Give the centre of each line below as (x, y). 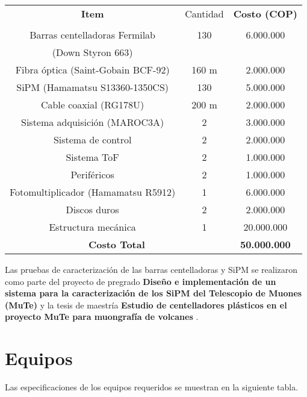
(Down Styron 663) (92, 52)
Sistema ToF (92, 157)
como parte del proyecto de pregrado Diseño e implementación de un (141, 281)
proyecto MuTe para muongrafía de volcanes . (102, 317)
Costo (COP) (265, 14)
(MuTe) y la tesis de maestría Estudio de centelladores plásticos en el (146, 305)
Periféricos (92, 174)
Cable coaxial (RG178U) (92, 105)
